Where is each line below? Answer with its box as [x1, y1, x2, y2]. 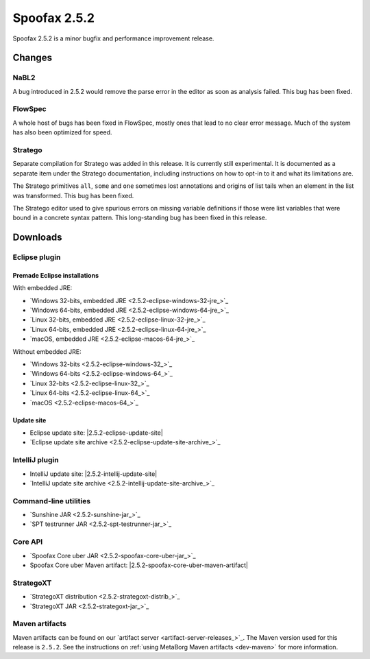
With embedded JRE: [12, 284, 73, 292]
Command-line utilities [12, 496, 91, 505]
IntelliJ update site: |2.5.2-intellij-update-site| [29, 470, 158, 478]
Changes [12, 52, 53, 64]
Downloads [12, 232, 62, 243]
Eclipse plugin [12, 252, 61, 262]
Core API [12, 537, 43, 547]
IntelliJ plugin [12, 455, 59, 465]
